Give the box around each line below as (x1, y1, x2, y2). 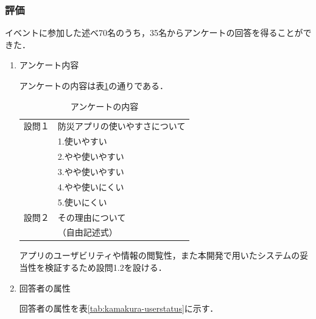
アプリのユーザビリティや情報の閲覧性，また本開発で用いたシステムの (19, 249, 300, 262)
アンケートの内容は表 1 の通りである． (19, 79, 169, 91)
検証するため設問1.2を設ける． (44, 261, 167, 274)
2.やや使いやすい (57, 150, 124, 163)
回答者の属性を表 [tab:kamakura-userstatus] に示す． (19, 302, 219, 315)
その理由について (57, 210, 126, 223)
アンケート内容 (19, 59, 79, 71)
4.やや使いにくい (57, 180, 124, 193)
